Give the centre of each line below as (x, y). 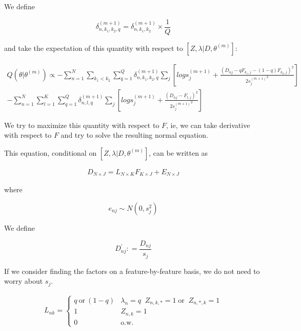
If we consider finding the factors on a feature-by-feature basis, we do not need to (132, 271)
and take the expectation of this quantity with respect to (94, 48)
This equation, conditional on (51, 152)
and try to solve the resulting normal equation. (134, 135)
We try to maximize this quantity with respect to (82, 125)
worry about (24, 281)
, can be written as (178, 152)
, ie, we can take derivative (208, 125)
